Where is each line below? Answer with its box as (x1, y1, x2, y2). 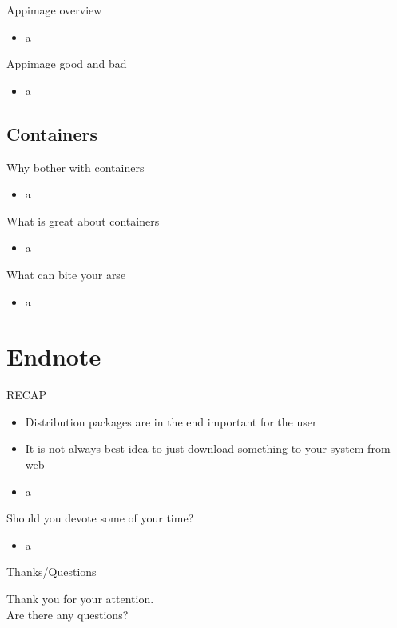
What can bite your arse (6, 266, 126, 282)
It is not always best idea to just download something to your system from (25, 440, 391, 457)
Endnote (6, 340, 101, 373)
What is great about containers (6, 212, 160, 229)
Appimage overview (6, 2, 102, 18)
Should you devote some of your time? (6, 510, 194, 526)
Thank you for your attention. (6, 590, 154, 607)
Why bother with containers (6, 158, 145, 175)
